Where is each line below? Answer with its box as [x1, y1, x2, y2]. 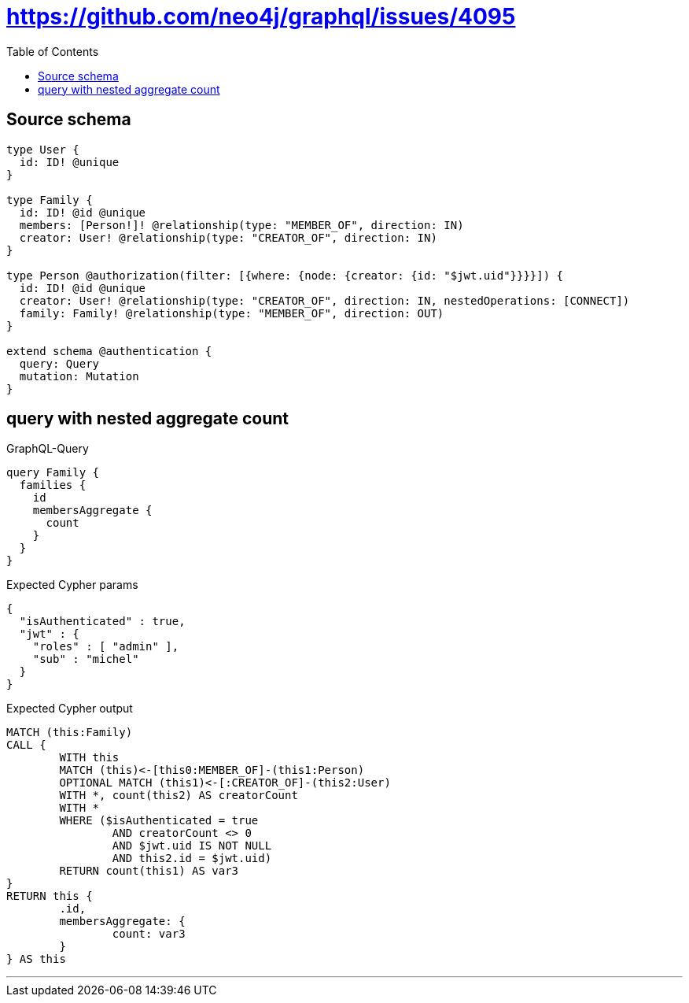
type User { [6, 142, 79, 156]
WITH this [59, 751, 120, 764]
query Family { [6, 466, 100, 479]
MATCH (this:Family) [6, 726, 133, 739]
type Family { [6, 193, 93, 206]
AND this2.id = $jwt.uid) [112, 852, 272, 865]
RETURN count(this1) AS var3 [59, 864, 239, 878]
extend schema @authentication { [6, 344, 212, 357]
